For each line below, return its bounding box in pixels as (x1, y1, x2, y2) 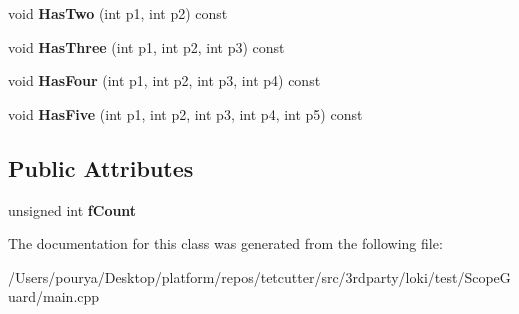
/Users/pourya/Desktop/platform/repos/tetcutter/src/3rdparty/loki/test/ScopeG (8, 266, 511, 287)
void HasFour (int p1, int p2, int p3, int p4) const (8, 70, 321, 91)
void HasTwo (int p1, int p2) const (8, 3, 228, 23)
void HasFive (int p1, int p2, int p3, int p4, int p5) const (8, 103, 363, 124)
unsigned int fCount (8, 199, 137, 220)
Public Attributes (8, 152, 194, 183)
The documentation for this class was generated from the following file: (8, 233, 443, 254)
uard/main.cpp (8, 286, 100, 307)
